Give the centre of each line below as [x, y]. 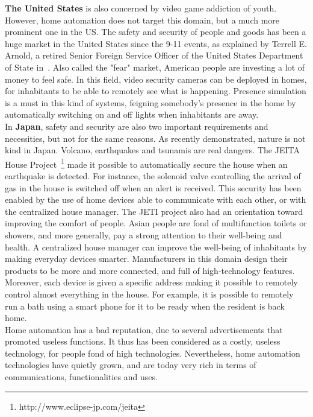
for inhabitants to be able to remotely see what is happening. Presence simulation [156, 91]
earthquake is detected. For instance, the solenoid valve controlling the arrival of [153, 175]
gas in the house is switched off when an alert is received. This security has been [153, 187]
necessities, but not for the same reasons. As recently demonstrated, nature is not [155, 138]
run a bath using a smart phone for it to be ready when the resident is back [145, 306]
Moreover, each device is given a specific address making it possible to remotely [151, 282]
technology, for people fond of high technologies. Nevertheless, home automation [153, 353]
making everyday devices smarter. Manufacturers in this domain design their [146, 259]
